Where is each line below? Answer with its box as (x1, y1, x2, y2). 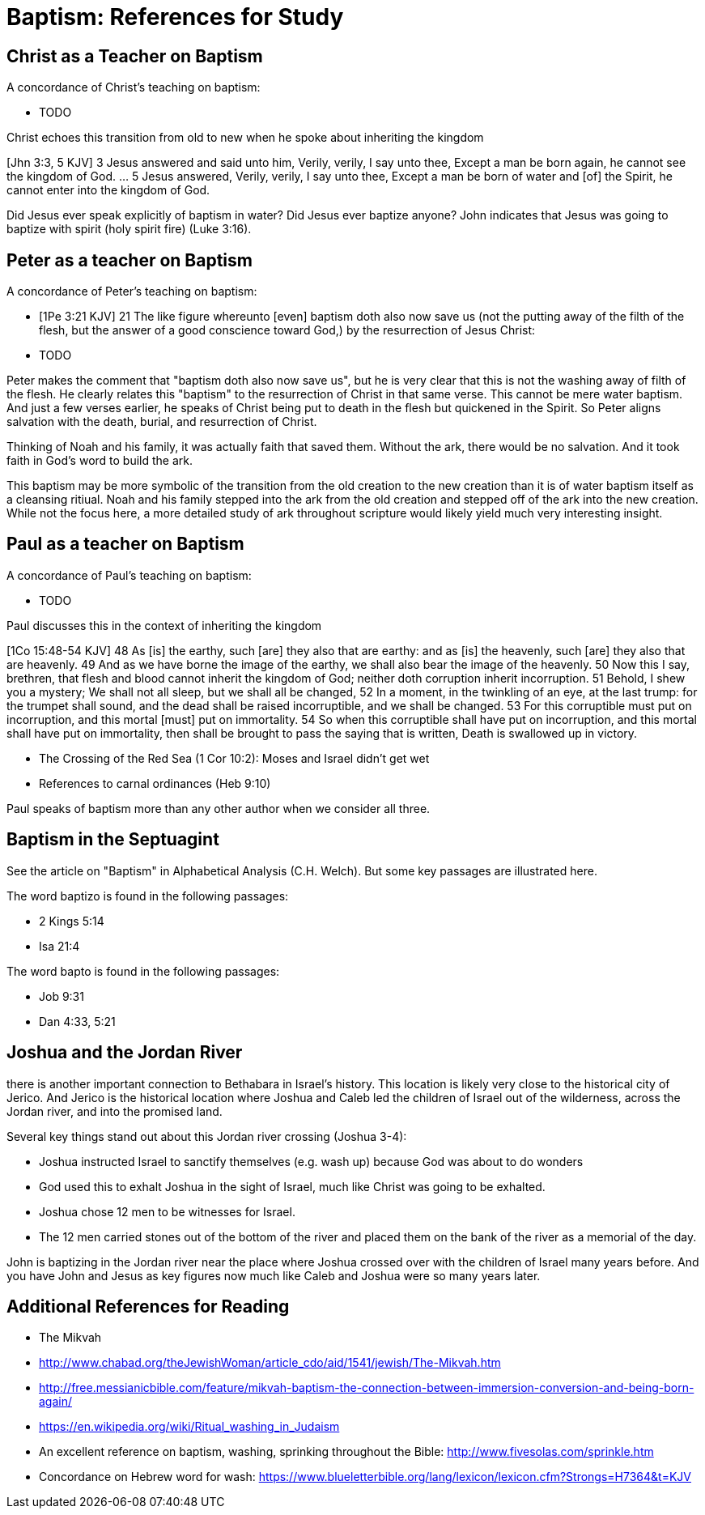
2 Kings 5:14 (39, 913, 104, 928)
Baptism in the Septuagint (6, 829, 219, 850)
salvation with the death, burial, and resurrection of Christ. (6, 415, 317, 429)
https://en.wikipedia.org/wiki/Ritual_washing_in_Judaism (39, 1419, 340, 1434)
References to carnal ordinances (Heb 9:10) (39, 776, 271, 790)
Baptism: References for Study (6, 3, 344, 31)
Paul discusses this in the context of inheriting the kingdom (6, 618, 322, 632)
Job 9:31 (39, 989, 84, 1003)
